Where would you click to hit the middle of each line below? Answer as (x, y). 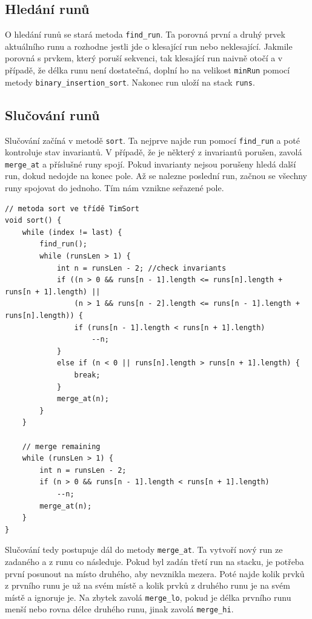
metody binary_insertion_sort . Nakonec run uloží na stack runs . (130, 82)
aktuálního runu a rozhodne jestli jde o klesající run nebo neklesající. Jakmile (149, 46)
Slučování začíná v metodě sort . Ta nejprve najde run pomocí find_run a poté (152, 140)
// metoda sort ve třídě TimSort (72, 208)
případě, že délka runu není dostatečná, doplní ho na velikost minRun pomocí (148, 70)
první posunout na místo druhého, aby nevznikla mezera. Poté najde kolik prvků (155, 573)
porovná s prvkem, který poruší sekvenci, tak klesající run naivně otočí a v (144, 58)
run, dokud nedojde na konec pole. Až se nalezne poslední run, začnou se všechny (156, 176)
